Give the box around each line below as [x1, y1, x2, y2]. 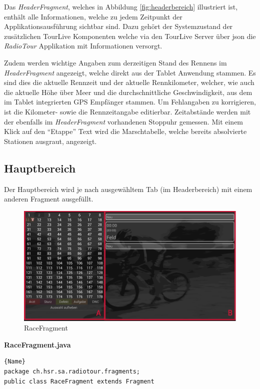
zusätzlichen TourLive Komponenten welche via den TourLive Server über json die [4, 30, 256, 41]
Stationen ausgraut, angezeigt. [4, 135, 97, 146]
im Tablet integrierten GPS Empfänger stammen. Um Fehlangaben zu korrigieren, [4, 96, 256, 107]
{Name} [4, 358, 25, 365]
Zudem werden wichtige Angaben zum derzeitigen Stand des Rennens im [4, 57, 227, 67]
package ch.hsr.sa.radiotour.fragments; [4, 367, 140, 375]
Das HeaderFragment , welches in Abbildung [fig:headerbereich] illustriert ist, [4, 1, 238, 11]
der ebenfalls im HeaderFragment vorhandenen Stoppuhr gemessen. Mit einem [4, 116, 243, 126]
